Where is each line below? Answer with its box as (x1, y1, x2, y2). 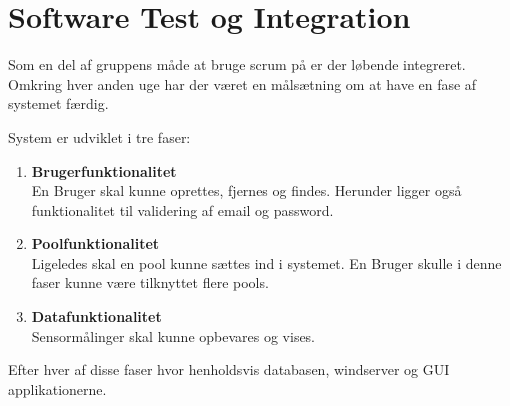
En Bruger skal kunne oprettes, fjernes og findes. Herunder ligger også (31, 180, 462, 201)
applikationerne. (8, 378, 107, 399)
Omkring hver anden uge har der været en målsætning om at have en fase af (8, 73, 477, 94)
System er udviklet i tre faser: (8, 126, 191, 147)
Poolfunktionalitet (31, 233, 160, 254)
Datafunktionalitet (31, 306, 162, 327)
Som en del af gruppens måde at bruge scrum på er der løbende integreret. (8, 54, 466, 75)
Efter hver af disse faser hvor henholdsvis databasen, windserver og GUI (8, 359, 450, 380)
